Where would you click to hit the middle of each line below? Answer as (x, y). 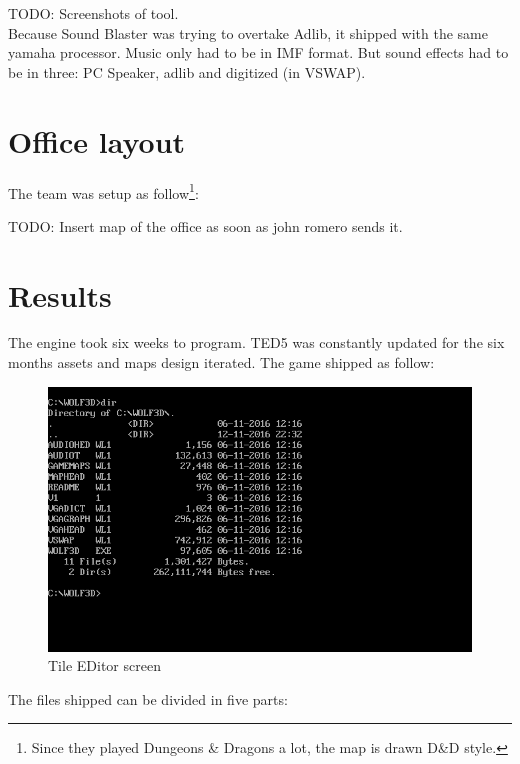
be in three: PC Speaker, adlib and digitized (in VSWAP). (187, 71)
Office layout (97, 140)
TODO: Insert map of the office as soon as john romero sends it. (205, 225)
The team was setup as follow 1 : (103, 191)
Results (60, 294)
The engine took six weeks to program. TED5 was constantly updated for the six (256, 342)
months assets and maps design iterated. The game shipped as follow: (221, 362)
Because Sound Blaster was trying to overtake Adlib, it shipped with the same (248, 32)
